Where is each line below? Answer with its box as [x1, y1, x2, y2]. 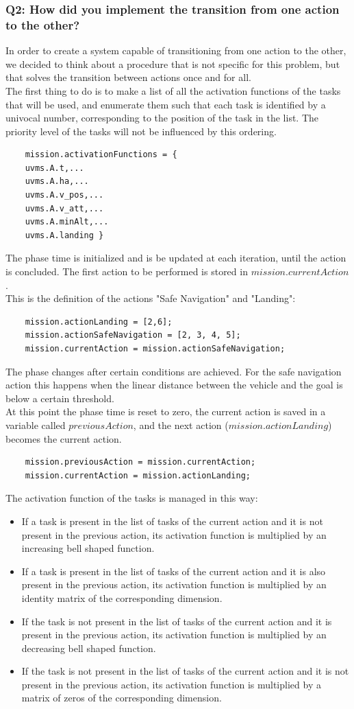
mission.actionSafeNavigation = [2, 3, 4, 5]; [25, 330, 241, 340]
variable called [5, 417, 66, 432]
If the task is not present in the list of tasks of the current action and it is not [21, 664, 349, 678]
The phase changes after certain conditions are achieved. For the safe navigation [5, 364, 342, 378]
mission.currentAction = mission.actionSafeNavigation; [25, 344, 286, 354]
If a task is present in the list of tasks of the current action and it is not [21, 513, 323, 528]
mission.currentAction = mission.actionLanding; [25, 470, 251, 480]
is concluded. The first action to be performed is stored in [5, 264, 248, 279]
